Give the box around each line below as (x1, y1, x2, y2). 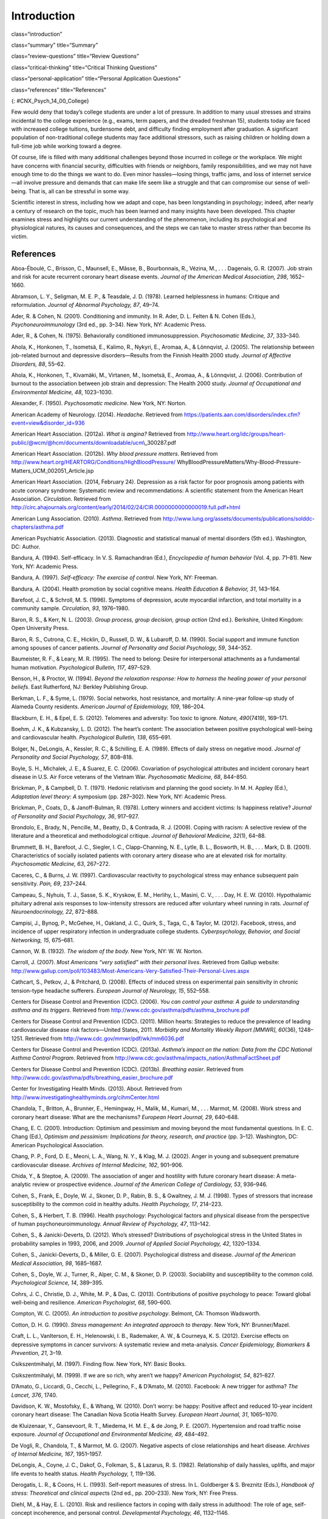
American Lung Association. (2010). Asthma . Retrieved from (11, 515, 162, 522)
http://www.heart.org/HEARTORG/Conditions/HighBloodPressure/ (11, 459, 176, 466)
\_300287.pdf (143, 439, 176, 446)
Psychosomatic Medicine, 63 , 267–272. (11, 860, 111, 868)
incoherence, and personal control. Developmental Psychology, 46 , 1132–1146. (33, 1509, 229, 1517)
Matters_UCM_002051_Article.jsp (11, 467, 94, 474)
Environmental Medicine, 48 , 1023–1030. (11, 388, 113, 396)
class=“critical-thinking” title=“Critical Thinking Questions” (11, 64, 157, 71)
